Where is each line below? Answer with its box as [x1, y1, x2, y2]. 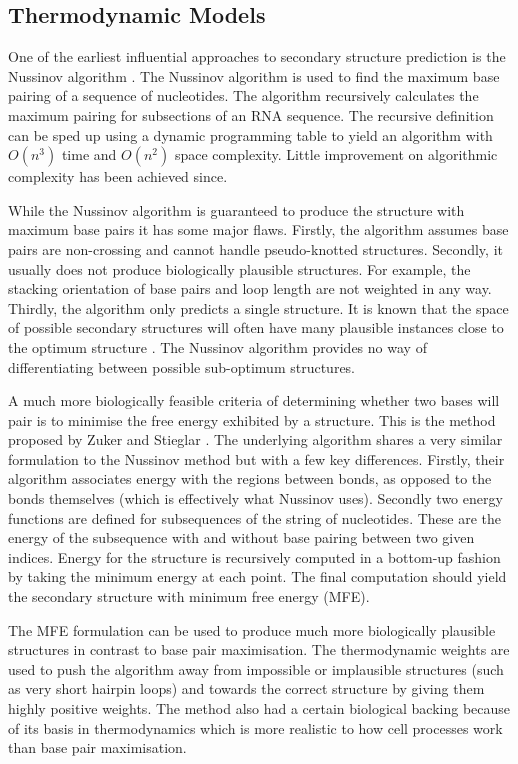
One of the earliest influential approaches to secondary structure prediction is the [8, 46, 506, 67]
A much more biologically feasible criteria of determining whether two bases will [8, 390, 500, 411]
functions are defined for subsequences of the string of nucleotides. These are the [8, 507, 502, 528]
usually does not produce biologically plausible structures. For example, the [8, 258, 471, 279]
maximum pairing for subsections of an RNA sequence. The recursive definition [8, 104, 494, 125]
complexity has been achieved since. [8, 166, 228, 187]
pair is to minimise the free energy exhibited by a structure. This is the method [8, 409, 496, 430]
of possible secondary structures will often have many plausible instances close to [8, 317, 504, 338]
